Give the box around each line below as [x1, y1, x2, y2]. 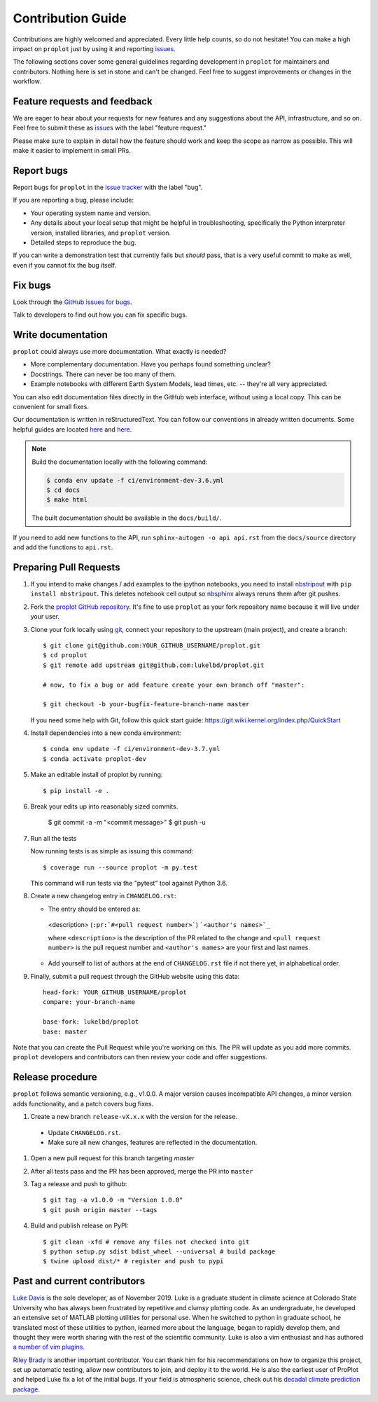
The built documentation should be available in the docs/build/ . [31, 514, 222, 522]
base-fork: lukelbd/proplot [43, 1018, 139, 1026]
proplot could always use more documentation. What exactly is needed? [13, 348, 227, 356]
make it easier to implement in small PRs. [13, 146, 131, 155]
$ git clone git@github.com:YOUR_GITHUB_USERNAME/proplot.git [43, 641, 261, 650]
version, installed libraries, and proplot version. [30, 228, 171, 237]
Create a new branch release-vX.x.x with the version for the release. [30, 1113, 238, 1121]
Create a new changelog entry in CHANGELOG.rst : [30, 892, 176, 900]
